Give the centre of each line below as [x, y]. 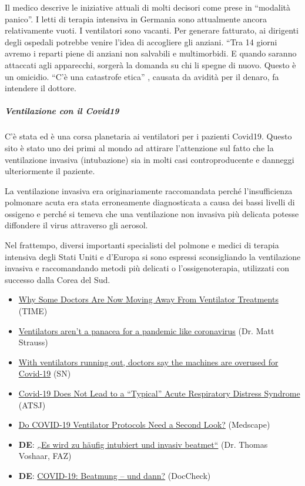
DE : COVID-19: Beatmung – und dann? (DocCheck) [115, 475]
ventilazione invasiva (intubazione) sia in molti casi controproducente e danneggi [150, 159]
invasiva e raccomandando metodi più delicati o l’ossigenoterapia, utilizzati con [147, 268]
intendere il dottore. [41, 88]
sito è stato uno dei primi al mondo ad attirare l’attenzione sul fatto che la [139, 147]
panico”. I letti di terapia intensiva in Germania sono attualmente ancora [136, 19]
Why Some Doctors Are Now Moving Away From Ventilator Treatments [148, 299]
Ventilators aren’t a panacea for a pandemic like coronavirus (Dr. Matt [146, 330]
